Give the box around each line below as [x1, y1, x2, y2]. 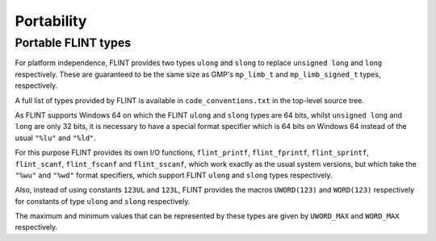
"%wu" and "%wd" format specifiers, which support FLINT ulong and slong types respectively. [15, 170, 333, 180]
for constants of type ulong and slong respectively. [15, 196, 191, 206]
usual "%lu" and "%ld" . [15, 133, 97, 143]
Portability [15, 12, 87, 30]
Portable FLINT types [15, 35, 132, 50]
